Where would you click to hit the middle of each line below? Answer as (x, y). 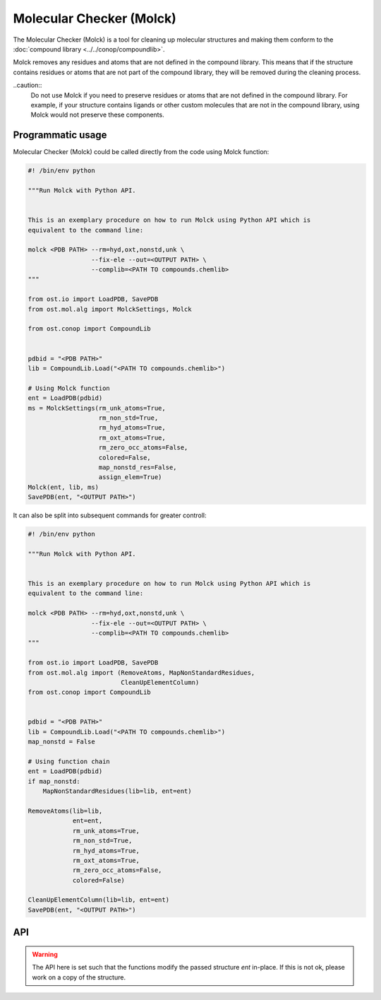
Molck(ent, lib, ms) (63, 487)
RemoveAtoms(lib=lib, (65, 811)
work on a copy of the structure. (79, 977)
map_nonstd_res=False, (138, 467)
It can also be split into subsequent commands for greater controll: (110, 515)
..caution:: (28, 86)
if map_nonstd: (54, 781)
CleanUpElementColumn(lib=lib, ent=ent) (98, 900)
